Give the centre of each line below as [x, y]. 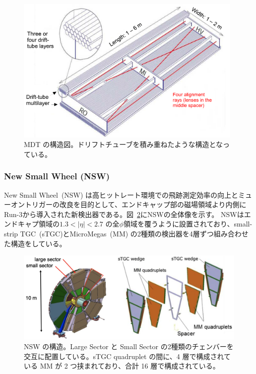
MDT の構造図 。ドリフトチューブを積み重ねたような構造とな [124, 144]
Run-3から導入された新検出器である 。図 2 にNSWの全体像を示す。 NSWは [124, 214]
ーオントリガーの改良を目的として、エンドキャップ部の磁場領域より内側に [125, 204]
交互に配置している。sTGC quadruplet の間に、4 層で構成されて [128, 356]
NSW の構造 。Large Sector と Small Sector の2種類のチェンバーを [129, 346]
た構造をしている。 [35, 243]
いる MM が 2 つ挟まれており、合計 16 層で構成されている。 [122, 366]
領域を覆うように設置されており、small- [188, 224]
